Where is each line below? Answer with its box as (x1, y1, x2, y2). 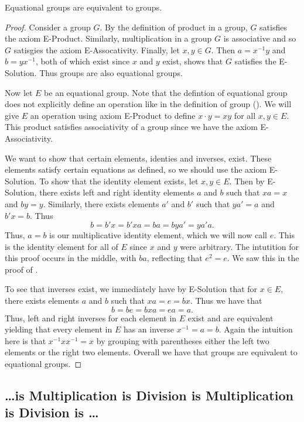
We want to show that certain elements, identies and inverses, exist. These (5, 152, 272, 164)
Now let (5, 86, 33, 98)
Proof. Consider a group (5, 20, 91, 33)
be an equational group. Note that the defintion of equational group (44, 86, 288, 98)
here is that (5, 334, 46, 346)
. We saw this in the (227, 252, 299, 264)
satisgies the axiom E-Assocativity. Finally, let (13, 43, 180, 56)
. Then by (229, 174, 265, 187)
